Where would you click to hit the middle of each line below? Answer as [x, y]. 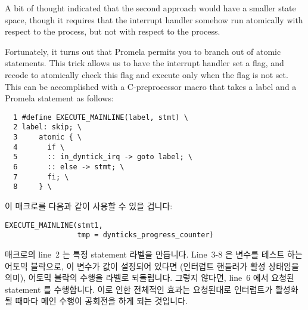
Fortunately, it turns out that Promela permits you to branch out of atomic [143, 51]
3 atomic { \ [47, 137]
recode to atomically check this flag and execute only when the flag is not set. [147, 74]
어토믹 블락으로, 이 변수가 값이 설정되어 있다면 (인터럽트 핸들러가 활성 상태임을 [152, 266]
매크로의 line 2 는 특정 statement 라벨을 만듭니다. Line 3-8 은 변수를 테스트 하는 [154, 254]
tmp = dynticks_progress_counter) [145, 235]
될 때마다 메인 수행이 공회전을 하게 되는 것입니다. [97, 301]
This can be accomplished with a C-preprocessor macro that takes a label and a [151, 86]
